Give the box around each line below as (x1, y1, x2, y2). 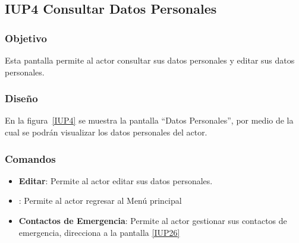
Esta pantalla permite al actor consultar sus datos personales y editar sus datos (5, 54, 295, 66)
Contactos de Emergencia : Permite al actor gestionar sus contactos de (18, 214, 287, 226)
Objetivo (5, 30, 47, 45)
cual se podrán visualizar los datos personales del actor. (5, 126, 207, 138)
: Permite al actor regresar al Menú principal (18, 194, 182, 207)
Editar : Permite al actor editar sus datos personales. (18, 174, 213, 187)
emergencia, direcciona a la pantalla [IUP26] (18, 226, 180, 238)
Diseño (5, 91, 38, 106)
